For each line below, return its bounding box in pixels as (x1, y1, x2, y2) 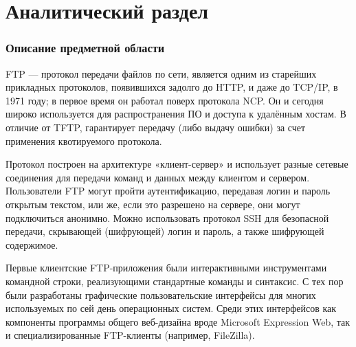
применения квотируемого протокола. (5, 133, 162, 148)
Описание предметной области (5, 39, 165, 56)
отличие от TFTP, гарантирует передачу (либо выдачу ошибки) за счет (5, 120, 306, 134)
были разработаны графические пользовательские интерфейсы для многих (5, 287, 316, 302)
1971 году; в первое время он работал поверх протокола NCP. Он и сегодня (5, 93, 324, 107)
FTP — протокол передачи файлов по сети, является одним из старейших (5, 66, 317, 80)
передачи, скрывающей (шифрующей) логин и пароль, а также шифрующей (5, 224, 324, 238)
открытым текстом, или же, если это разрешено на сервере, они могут (5, 197, 300, 211)
